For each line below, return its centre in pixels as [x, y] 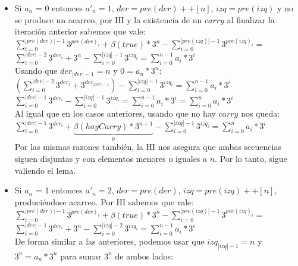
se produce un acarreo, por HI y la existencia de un [108, 19]
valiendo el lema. [45, 170]
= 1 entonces [59, 190]
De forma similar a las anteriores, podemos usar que [109, 241]
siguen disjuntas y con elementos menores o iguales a [111, 159]
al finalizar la [251, 19]
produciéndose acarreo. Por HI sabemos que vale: [104, 201]
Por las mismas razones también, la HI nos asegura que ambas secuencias [148, 147]
